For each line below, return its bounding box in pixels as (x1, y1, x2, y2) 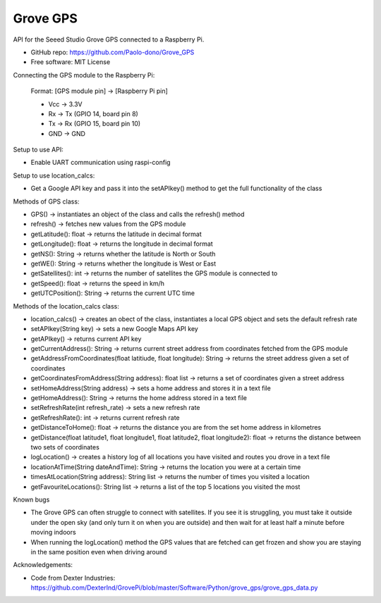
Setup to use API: (13, 145, 64, 154)
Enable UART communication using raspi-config (30, 158, 171, 167)
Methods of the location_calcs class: (13, 301, 120, 310)
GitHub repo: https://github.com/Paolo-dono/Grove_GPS (30, 48, 195, 56)
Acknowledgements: (13, 561, 73, 569)
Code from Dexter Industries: (30, 573, 116, 582)
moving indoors (30, 528, 77, 537)
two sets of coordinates (30, 443, 100, 451)
